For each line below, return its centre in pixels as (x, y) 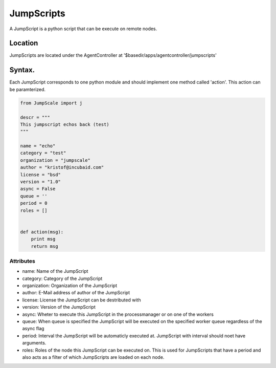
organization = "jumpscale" (55, 160)
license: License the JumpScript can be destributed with (82, 300)
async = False (38, 189)
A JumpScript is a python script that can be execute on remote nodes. (83, 29)
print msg (43, 239)
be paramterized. (28, 89)
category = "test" (43, 153)
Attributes (22, 261)
